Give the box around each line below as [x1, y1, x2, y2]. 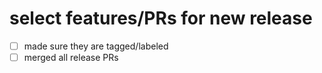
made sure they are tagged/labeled [23, 40, 169, 52]
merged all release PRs [23, 52, 119, 63]
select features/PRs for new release [9, 7, 313, 30]
